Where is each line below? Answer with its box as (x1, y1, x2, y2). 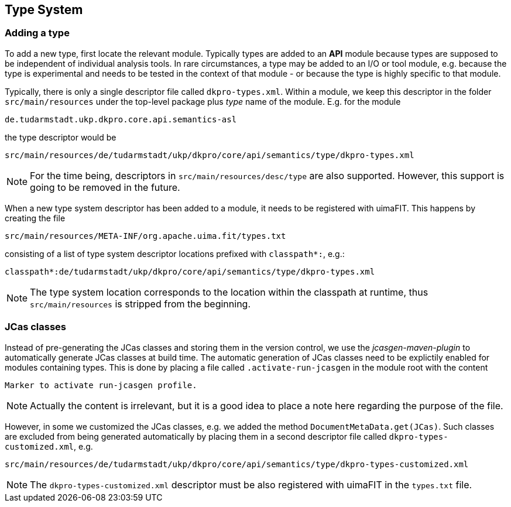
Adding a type (5, 27, 70, 39)
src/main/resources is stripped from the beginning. (30, 297, 251, 310)
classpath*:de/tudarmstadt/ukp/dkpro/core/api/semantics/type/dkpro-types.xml (5, 266, 375, 276)
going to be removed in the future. (30, 181, 180, 193)
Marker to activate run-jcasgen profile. (5, 380, 197, 390)
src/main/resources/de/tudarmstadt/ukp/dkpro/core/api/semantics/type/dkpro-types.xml (5, 150, 414, 160)
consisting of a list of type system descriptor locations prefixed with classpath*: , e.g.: (5, 248, 345, 259)
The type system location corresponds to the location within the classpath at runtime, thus (30, 286, 428, 298)
